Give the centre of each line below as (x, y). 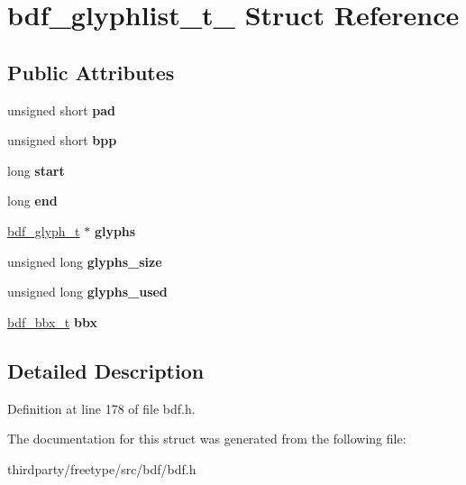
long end (32, 201)
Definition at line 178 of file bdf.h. (101, 408)
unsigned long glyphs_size (85, 261)
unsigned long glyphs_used (87, 292)
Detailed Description (106, 370)
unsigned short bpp (62, 140)
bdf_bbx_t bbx (52, 321)
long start (36, 170)
